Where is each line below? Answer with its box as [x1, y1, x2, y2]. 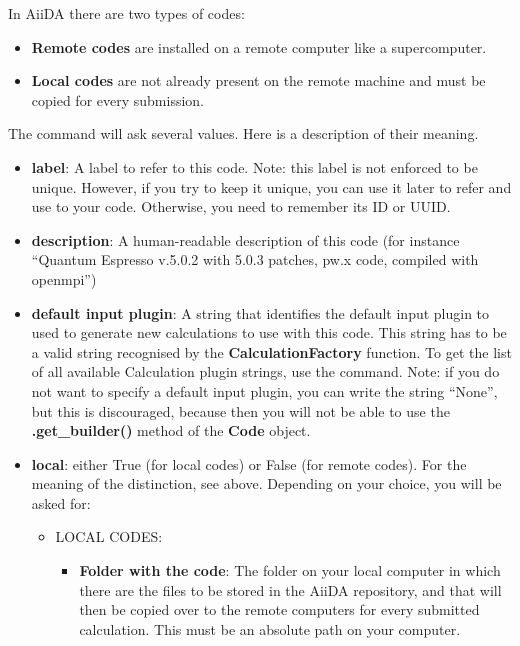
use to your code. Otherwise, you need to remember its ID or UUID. [31, 196, 451, 217]
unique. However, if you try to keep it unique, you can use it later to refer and [31, 176, 512, 197]
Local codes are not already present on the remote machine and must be [31, 70, 486, 91]
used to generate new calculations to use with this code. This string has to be [31, 322, 507, 343]
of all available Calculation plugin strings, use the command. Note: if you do [31, 361, 500, 382]
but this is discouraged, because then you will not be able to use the [31, 400, 450, 421]
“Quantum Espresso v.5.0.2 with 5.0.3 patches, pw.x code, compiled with [31, 249, 479, 270]
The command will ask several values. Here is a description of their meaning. [8, 123, 479, 144]
